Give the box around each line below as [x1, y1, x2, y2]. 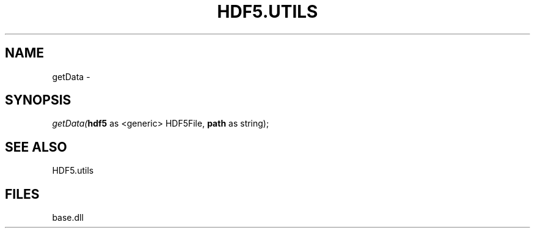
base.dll [52, 212, 84, 223]
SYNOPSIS [5, 92, 71, 108]
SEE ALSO [5, 139, 67, 155]
